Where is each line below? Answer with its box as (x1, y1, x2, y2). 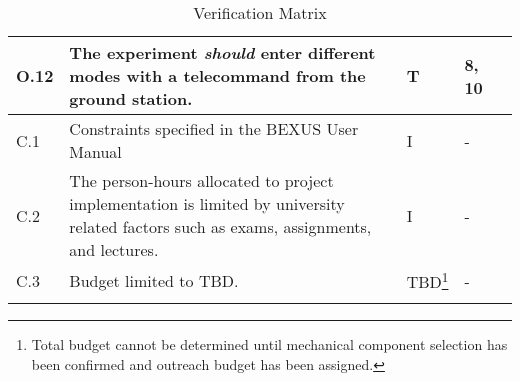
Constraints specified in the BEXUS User (69, 117, 359, 140)
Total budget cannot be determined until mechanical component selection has (31, 334, 508, 355)
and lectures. (69, 238, 159, 261)
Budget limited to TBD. (69, 268, 239, 292)
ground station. (69, 87, 193, 110)
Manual (69, 140, 122, 163)
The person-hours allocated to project (69, 169, 334, 192)
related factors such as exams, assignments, (69, 215, 372, 238)
